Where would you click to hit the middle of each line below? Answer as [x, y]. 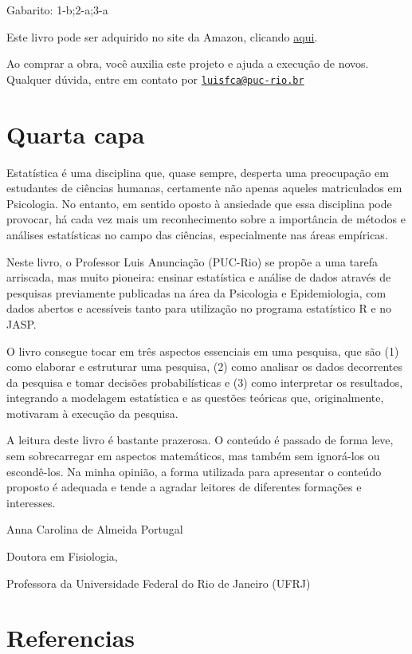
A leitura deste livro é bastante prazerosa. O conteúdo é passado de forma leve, [200, 440]
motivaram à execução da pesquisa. [92, 413]
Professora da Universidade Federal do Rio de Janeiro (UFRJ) [159, 583]
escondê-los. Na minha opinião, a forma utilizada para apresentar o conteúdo [194, 471]
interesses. [31, 502]
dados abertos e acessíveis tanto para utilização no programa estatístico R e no [199, 308]
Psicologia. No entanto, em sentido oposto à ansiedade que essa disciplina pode [199, 203]
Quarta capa [76, 134]
